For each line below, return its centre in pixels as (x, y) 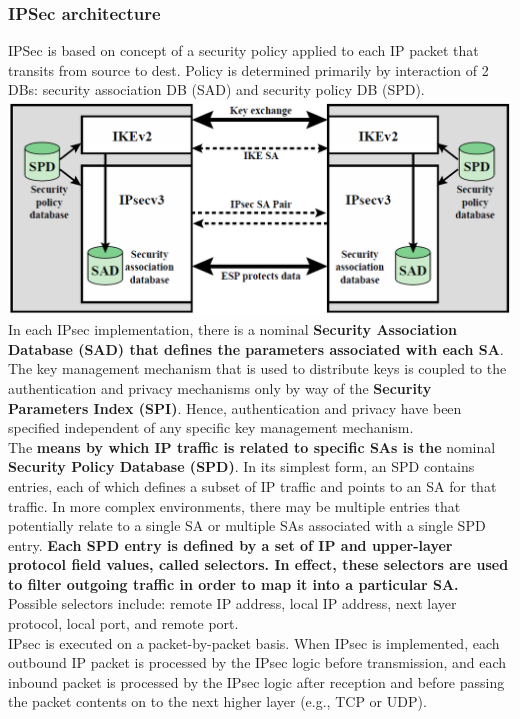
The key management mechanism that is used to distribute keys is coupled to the (257, 368)
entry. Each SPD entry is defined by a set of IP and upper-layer (230, 544)
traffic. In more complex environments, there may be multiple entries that (234, 505)
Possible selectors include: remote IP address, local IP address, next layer (232, 603)
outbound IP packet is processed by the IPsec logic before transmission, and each (257, 662)
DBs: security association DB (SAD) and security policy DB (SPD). (216, 89)
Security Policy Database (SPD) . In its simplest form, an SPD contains (241, 466)
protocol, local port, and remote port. (123, 623)
